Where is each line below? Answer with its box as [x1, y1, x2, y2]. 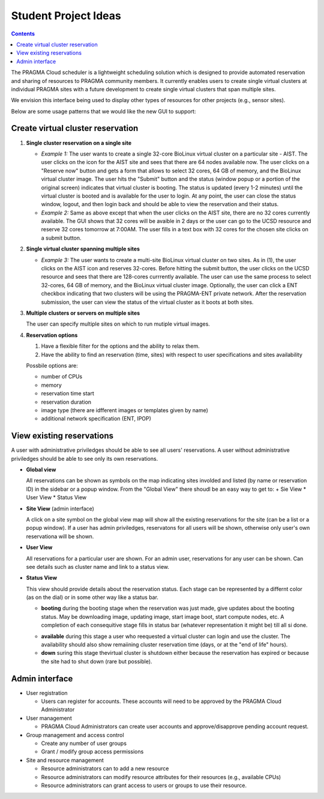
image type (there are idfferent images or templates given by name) [41, 406, 208, 414]
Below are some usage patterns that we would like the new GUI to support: [11, 108, 196, 115]
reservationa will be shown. [26, 532, 94, 540]
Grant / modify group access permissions [41, 748, 144, 755]
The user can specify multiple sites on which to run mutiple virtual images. [26, 320, 210, 327]
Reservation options [26, 331, 78, 339]
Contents [11, 30, 35, 37]
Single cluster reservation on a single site [26, 139, 132, 147]
